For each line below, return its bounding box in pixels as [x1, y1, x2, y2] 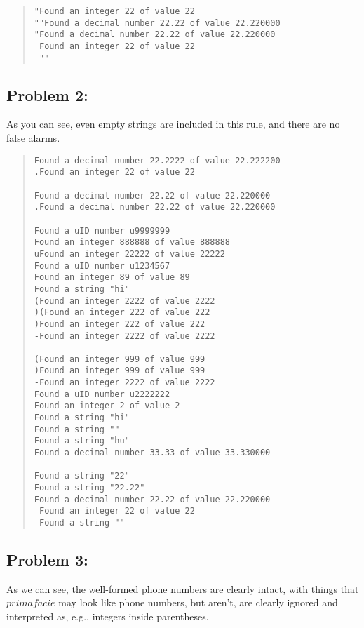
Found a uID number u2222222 [34, 389, 170, 399]
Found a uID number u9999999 [34, 225, 170, 236]
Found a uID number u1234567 [34, 260, 170, 271]
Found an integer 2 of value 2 [34, 401, 180, 411]
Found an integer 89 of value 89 [34, 272, 190, 283]
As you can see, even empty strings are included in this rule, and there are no [6, 116, 340, 131]
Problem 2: [6, 83, 88, 105]
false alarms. [6, 131, 60, 145]
